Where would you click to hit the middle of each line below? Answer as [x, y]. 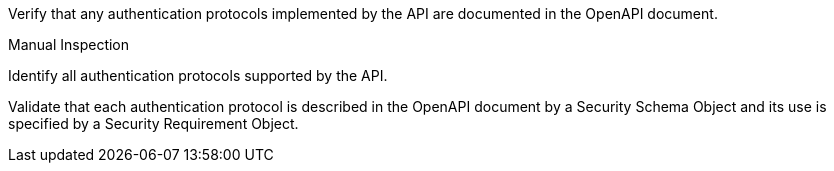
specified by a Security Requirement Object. [153, 123]
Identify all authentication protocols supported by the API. [198, 75]
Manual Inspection [69, 44]
